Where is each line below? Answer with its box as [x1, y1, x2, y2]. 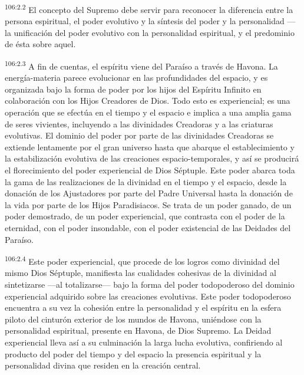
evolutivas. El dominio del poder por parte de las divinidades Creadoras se [5, 129, 274, 142]
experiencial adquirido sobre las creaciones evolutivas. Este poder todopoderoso [5, 290, 291, 302]
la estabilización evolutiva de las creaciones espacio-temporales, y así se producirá [5, 152, 299, 165]
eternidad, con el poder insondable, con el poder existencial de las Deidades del [5, 222, 291, 233]
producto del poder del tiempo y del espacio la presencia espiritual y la [5, 347, 262, 360]
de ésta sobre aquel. [5, 38, 76, 50]
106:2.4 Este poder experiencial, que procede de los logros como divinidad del [5, 254, 280, 267]
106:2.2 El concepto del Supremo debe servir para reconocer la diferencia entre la [5, 2, 293, 15]
